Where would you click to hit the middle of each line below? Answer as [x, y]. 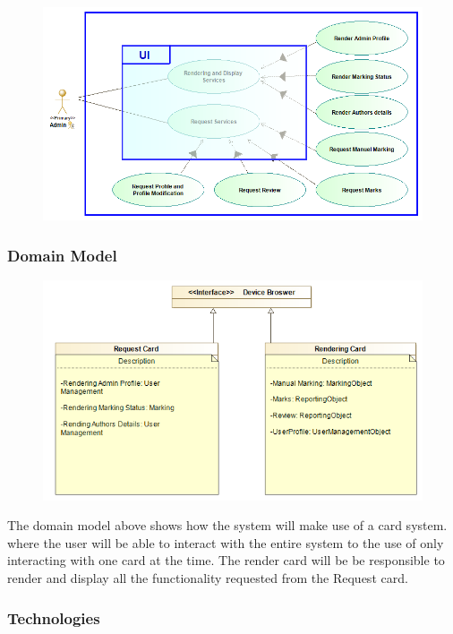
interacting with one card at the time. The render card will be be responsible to [226, 560]
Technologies [54, 617]
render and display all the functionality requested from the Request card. [208, 578]
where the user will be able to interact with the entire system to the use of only [226, 542]
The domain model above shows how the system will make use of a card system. [227, 525]
